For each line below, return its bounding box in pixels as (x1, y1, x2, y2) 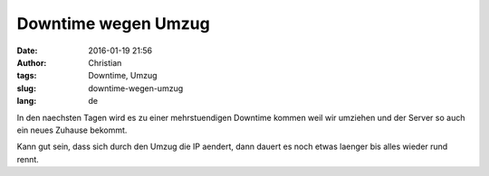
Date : (16, 45, 38, 56)
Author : (16, 57, 47, 68)
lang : (16, 96, 37, 107)
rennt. (16, 153, 40, 164)
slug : (16, 82, 36, 94)
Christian (88, 57, 122, 68)
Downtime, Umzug (88, 70, 158, 81)
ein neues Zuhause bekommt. (16, 125, 128, 135)
